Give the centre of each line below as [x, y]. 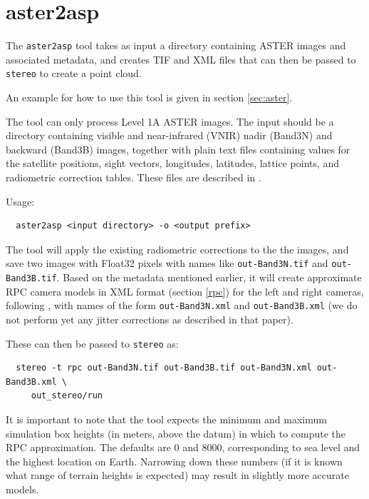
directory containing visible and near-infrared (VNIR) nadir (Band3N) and [169, 135]
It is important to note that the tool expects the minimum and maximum [166, 419]
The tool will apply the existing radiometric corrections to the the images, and [177, 249]
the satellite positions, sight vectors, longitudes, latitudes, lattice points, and [173, 163]
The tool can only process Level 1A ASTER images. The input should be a [170, 121]
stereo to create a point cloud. [74, 73]
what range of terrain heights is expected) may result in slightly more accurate [177, 475]
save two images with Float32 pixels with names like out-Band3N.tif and [167, 263]
